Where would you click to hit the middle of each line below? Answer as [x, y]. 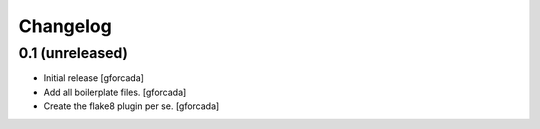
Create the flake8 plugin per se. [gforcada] [131, 106]
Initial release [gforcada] [94, 78]
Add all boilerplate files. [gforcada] [115, 92]
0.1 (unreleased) [73, 53]
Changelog [65, 26]
